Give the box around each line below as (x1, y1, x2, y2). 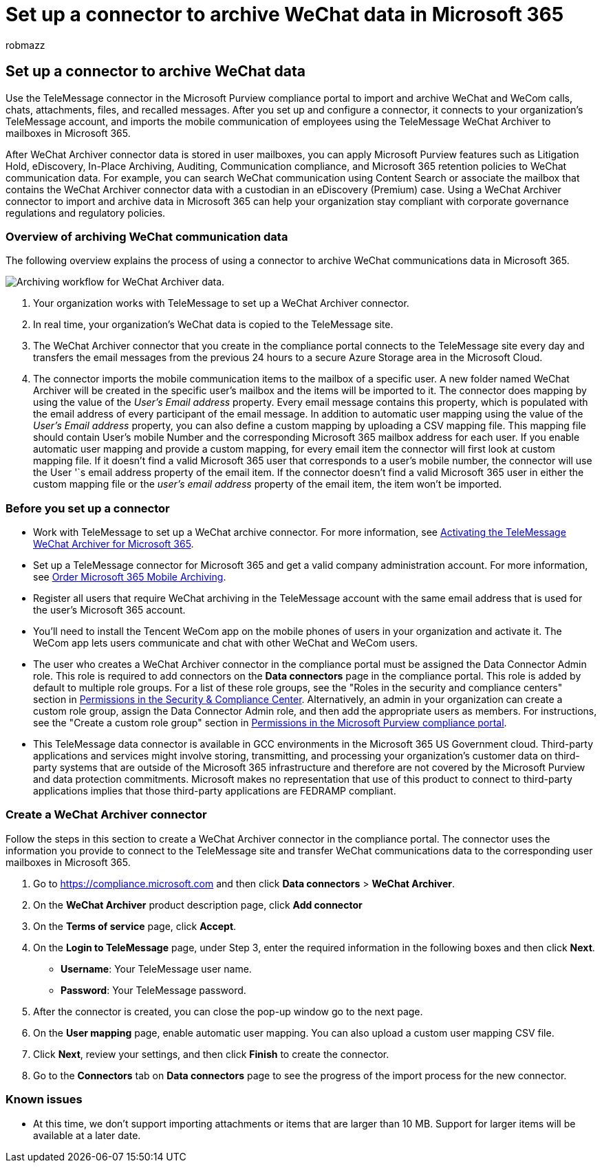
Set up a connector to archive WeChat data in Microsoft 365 (6, 3, 564, 26)
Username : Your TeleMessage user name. (61, 962, 252, 975)
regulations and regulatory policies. (6, 206, 166, 219)
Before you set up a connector (6, 501, 170, 515)
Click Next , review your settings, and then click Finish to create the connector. (33, 1048, 389, 1060)
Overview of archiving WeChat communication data (6, 229, 288, 244)
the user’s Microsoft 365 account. (33, 604, 186, 616)
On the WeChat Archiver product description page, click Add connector (33, 898, 363, 911)
